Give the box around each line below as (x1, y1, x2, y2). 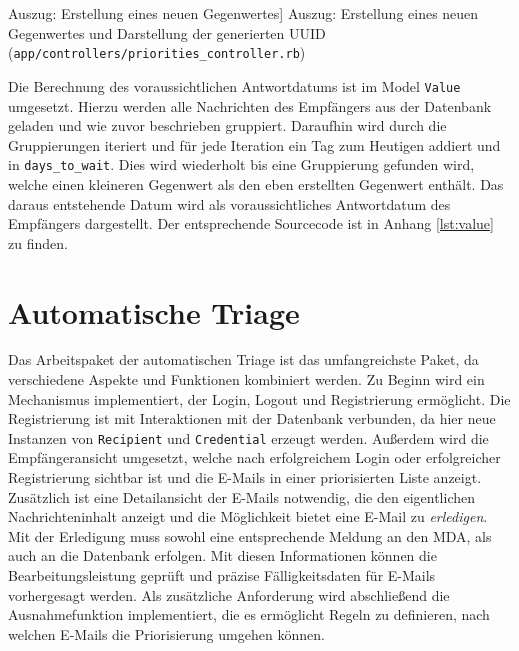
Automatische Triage (8, 291, 300, 332)
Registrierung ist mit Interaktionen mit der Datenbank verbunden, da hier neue (8, 408, 496, 429)
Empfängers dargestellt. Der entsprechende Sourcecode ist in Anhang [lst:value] (8, 213, 494, 234)
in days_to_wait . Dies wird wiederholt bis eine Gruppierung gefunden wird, (8, 154, 475, 175)
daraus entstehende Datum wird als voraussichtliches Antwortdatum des (8, 193, 451, 214)
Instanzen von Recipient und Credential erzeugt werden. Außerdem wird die (8, 427, 489, 448)
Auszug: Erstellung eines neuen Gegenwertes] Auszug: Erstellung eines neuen (8, 3, 479, 23)
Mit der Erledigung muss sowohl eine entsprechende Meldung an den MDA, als (8, 525, 492, 546)
